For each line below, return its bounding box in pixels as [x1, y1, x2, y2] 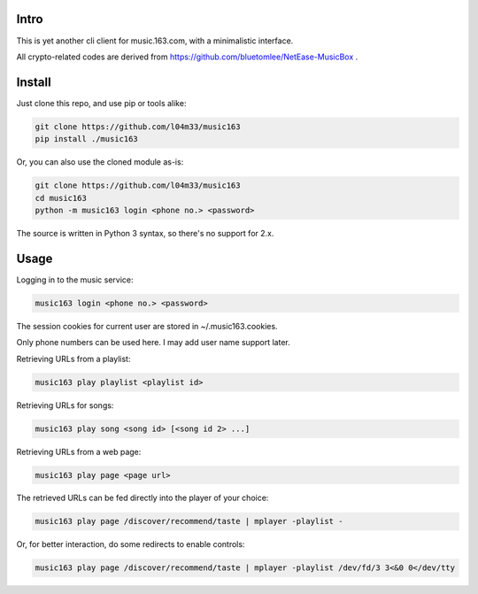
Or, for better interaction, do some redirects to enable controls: [16, 539, 245, 550]
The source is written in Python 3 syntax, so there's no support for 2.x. [16, 228, 274, 238]
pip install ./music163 [35, 134, 139, 144]
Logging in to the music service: [16, 274, 134, 285]
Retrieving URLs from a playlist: [16, 353, 131, 364]
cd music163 [35, 193, 88, 203]
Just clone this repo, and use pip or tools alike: [16, 97, 187, 108]
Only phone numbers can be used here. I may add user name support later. [16, 337, 291, 348]
